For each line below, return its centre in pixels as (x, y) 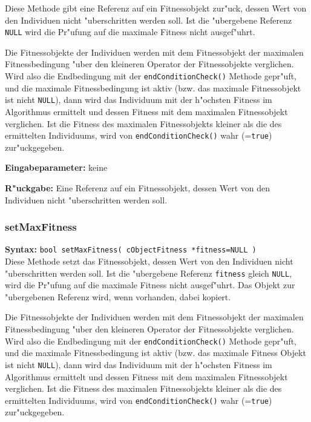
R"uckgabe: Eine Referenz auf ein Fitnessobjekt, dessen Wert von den (138, 187)
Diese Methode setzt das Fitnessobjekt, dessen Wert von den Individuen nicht (149, 261)
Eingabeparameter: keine (56, 167)
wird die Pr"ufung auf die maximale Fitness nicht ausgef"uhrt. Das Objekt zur (150, 285)
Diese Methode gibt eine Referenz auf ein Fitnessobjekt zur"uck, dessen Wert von (156, 8)
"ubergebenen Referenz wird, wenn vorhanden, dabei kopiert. (118, 296)
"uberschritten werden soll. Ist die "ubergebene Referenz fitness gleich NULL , (149, 273)
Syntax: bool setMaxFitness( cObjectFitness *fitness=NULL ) (131, 249)
